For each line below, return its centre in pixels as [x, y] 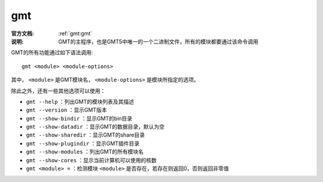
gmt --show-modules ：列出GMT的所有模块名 [85, 152]
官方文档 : [22, 33]
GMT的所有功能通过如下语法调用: [52, 53]
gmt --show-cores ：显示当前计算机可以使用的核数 [91, 160]
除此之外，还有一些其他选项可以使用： [58, 91]
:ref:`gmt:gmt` [75, 33]
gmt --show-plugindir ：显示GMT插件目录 [83, 143]
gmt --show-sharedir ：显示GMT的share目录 [85, 135]
